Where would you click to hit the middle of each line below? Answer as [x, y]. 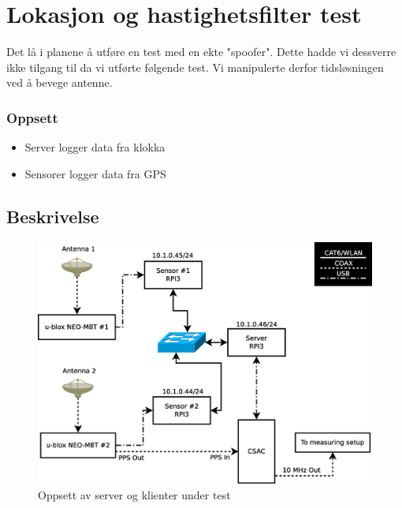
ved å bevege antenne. [60, 82]
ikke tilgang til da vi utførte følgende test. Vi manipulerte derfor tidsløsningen [195, 67]
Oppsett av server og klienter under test [134, 494]
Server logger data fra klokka [95, 147]
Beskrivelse [53, 216]
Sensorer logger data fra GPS [95, 173]
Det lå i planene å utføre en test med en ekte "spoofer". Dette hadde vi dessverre [201, 52]
